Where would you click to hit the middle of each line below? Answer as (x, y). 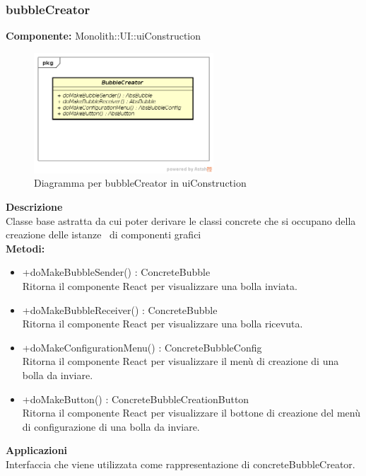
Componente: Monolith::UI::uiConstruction (104, 36)
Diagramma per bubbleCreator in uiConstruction (140, 183)
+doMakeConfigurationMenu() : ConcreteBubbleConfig (142, 347)
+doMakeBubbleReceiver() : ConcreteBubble (120, 309)
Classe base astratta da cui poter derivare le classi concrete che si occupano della (181, 220)
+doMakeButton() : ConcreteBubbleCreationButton (136, 399)
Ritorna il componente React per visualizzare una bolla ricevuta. (163, 324)
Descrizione (34, 207)
